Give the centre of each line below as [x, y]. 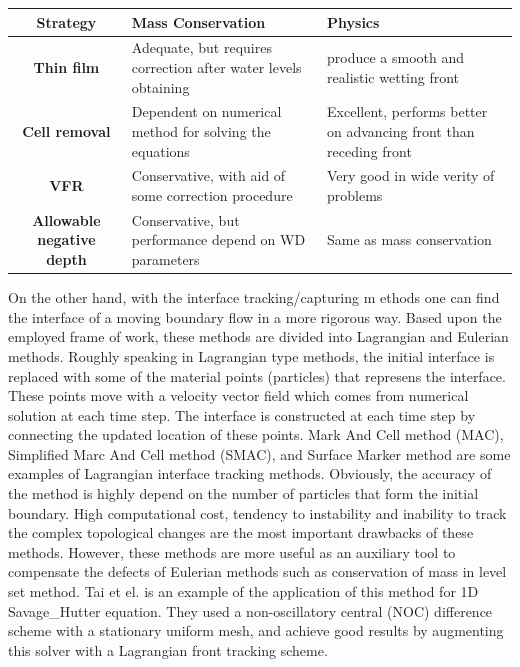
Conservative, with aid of [208, 175]
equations [160, 150]
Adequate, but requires [201, 47]
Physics [353, 21]
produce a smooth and [396, 57]
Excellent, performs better [407, 111]
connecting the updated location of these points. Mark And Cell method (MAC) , [256, 434]
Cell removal [66, 130]
